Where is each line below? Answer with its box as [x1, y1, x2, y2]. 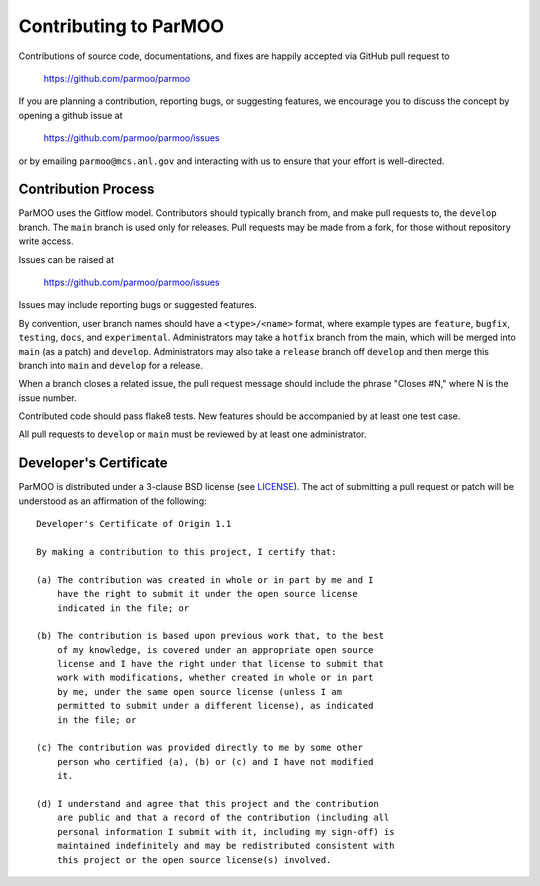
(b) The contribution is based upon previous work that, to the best [36, 630, 385, 642]
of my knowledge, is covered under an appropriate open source [56, 644, 374, 655]
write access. [18, 235, 74, 247]
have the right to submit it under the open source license [56, 588, 359, 600]
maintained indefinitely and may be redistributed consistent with [56, 840, 395, 852]
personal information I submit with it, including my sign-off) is [56, 826, 395, 837]
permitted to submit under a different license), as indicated [56, 700, 374, 712]
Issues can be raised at [18, 253, 115, 265]
